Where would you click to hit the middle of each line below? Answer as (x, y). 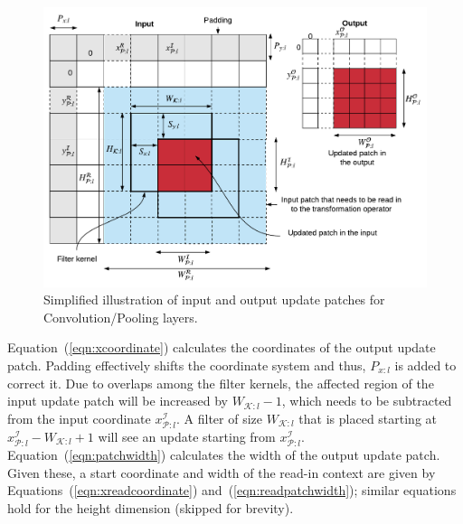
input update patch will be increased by (118, 401)
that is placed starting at (368, 418)
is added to (425, 365)
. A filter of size (220, 418)
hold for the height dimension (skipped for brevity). (151, 507)
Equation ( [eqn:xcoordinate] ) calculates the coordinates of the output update (222, 347)
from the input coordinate (79, 418)
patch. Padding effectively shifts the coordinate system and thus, (187, 365)
